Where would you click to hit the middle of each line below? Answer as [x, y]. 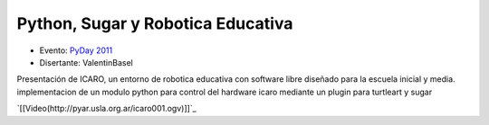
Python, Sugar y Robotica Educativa [155, 23]
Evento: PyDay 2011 [76, 50]
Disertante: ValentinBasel [86, 62]
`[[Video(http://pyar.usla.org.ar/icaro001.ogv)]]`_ [106, 109]
